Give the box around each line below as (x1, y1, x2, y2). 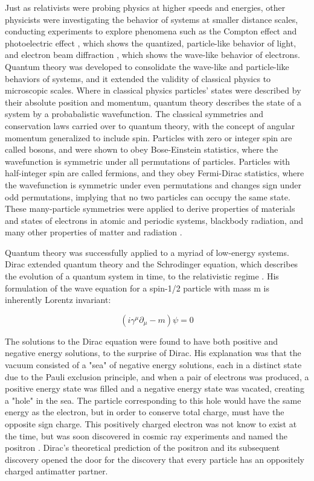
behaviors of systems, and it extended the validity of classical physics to (5, 72, 271, 84)
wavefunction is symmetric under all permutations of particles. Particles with (5, 154, 290, 167)
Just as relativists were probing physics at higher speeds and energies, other (5, 1, 286, 13)
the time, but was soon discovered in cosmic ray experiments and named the (5, 429, 287, 442)
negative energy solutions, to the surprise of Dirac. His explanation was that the (5, 346, 301, 359)
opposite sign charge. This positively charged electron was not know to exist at (5, 418, 297, 430)
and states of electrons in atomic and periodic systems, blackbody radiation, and (5, 214, 304, 226)
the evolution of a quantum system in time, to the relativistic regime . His (5, 270, 279, 282)
